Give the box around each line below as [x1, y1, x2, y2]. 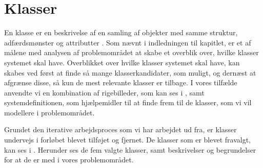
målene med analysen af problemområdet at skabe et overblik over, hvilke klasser [4, 47, 259, 58]
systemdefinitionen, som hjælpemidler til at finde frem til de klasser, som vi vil [4, 97, 252, 108]
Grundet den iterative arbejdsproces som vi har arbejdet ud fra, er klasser [4, 124, 237, 135]
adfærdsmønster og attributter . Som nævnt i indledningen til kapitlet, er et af [4, 37, 251, 47]
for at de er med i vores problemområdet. [4, 154, 134, 165]
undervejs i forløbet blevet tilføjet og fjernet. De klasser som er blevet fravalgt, [4, 134, 251, 145]
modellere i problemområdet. [4, 107, 95, 117]
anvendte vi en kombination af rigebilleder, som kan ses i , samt [4, 87, 205, 98]
